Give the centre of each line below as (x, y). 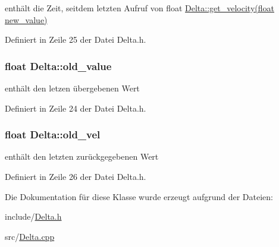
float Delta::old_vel (53, 134)
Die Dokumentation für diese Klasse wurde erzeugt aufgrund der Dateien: (139, 196)
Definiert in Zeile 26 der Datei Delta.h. (76, 176)
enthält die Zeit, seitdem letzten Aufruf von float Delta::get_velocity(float (139, 8)
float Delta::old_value (58, 66)
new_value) (26, 19)
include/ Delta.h (33, 216)
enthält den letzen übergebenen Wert (72, 88)
